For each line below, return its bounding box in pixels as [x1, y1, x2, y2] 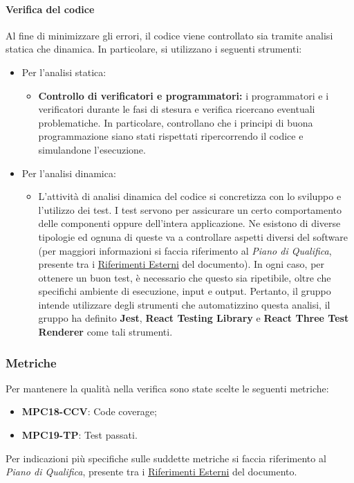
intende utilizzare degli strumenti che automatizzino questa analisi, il [38, 297, 330, 311]
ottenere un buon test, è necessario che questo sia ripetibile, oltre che [38, 270, 331, 284]
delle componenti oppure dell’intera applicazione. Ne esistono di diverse [38, 216, 341, 230]
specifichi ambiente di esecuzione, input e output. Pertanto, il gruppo [38, 284, 331, 298]
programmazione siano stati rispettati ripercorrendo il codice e [38, 129, 304, 143]
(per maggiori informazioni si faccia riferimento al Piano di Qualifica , [38, 243, 332, 257]
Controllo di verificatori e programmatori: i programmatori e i [38, 88, 329, 102]
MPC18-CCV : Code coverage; [21, 404, 157, 419]
